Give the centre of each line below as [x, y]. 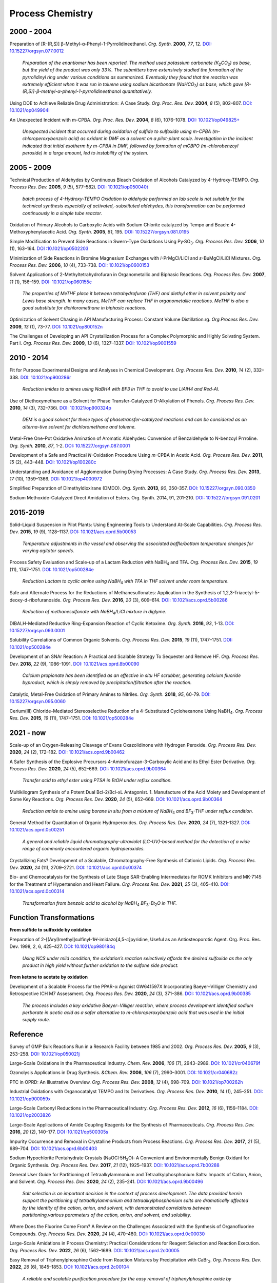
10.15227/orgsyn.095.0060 [38, 702]
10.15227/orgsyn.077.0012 [37, 51]
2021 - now [28, 733]
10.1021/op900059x [30, 1099]
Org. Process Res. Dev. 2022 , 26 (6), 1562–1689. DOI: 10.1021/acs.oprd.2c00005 [94, 1250]
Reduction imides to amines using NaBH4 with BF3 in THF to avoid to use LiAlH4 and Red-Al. [121, 389]
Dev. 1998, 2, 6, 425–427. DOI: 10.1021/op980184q [62, 946]
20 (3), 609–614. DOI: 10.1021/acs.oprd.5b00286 [176, 600]
